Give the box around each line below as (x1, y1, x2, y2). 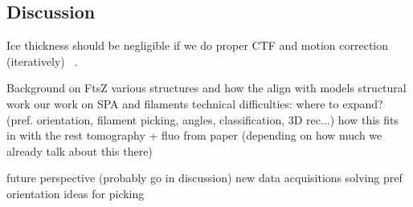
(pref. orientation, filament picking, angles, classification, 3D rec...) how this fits (6, 111, 399, 128)
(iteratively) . (6, 52, 78, 69)
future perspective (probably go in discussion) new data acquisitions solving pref (6, 169, 403, 186)
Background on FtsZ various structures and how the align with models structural (6, 79, 407, 96)
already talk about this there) (6, 142, 153, 159)
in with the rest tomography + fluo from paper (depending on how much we (6, 127, 382, 144)
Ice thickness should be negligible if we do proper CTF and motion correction (6, 37, 389, 54)
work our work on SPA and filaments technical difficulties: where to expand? (6, 95, 383, 112)
